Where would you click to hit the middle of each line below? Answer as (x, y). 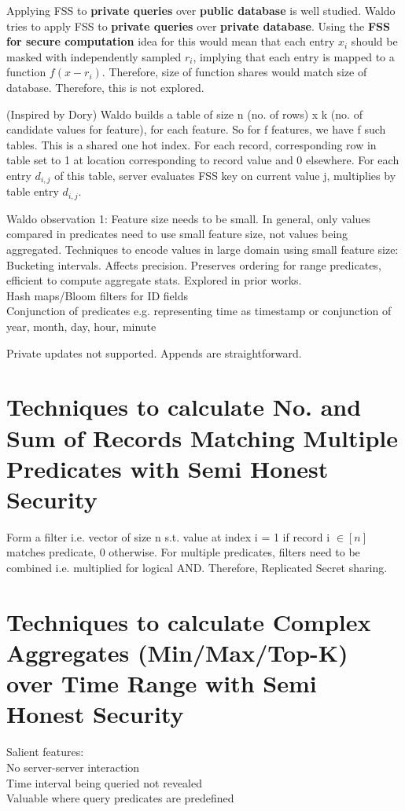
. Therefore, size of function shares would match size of (234, 72)
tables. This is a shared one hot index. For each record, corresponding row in (191, 144)
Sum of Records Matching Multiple (202, 437)
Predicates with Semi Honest (168, 468)
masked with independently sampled (94, 56)
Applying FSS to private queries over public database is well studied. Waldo (201, 10)
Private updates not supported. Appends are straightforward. (154, 352)
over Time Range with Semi (162, 683)
